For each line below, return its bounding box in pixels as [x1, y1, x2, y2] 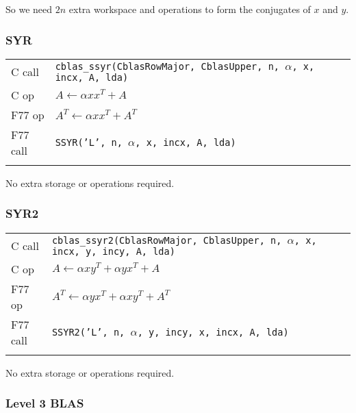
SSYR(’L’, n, [55, 136, 123, 148]
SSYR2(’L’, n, [51, 326, 125, 338]
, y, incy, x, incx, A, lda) [137, 326, 289, 338]
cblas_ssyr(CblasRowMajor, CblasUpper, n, [55, 60, 280, 72]
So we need [5, 2, 53, 16]
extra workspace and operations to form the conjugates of [68, 2, 311, 16]
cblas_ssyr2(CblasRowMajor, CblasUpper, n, [51, 234, 282, 246]
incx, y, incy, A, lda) [51, 245, 175, 257]
